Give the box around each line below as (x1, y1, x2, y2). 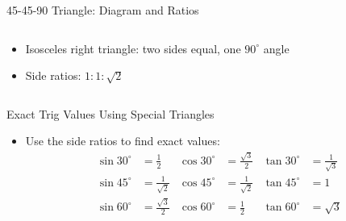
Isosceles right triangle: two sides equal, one (25, 40, 241, 56)
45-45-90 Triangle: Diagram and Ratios (6, 2, 199, 18)
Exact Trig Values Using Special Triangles (6, 105, 215, 122)
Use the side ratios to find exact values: (25, 132, 220, 149)
